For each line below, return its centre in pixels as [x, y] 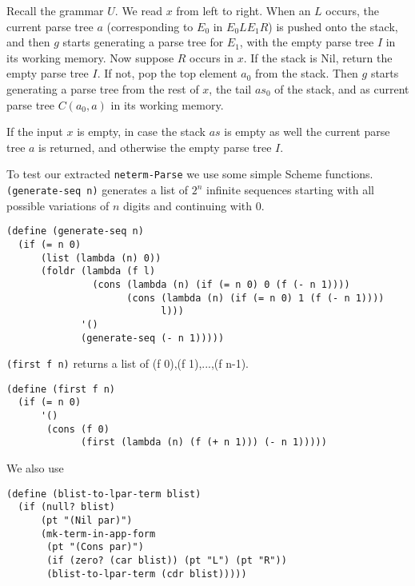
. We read [138, 10]
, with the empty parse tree [307, 42]
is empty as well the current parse [307, 132]
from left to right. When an [243, 10]
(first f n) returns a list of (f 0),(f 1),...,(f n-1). [128, 363]
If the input [35, 132]
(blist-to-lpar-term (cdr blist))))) [147, 574]
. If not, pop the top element [167, 73]
